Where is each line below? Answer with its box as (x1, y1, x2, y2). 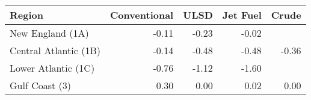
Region (10, 8, 43, 22)
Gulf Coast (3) (10, 78, 71, 92)
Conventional (109, 8, 174, 22)
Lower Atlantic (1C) (10, 61, 95, 75)
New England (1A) (10, 26, 89, 40)
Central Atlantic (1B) (10, 43, 100, 57)
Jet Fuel (222, 8, 262, 22)
